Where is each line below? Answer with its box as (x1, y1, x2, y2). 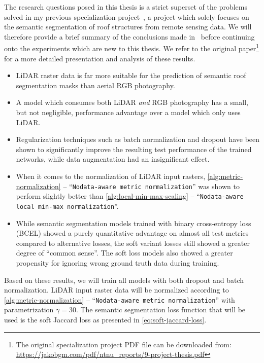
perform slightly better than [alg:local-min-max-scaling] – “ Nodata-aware (16, 191, 244, 201)
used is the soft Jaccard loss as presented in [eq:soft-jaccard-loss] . (4, 314, 207, 324)
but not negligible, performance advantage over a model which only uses (16, 107, 241, 117)
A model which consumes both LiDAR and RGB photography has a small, (16, 97, 249, 107)
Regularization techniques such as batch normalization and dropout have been (16, 134, 260, 144)
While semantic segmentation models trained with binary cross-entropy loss (16, 217, 251, 228)
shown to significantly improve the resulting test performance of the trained (16, 143, 252, 154)
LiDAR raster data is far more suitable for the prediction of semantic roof (16, 70, 246, 81)
